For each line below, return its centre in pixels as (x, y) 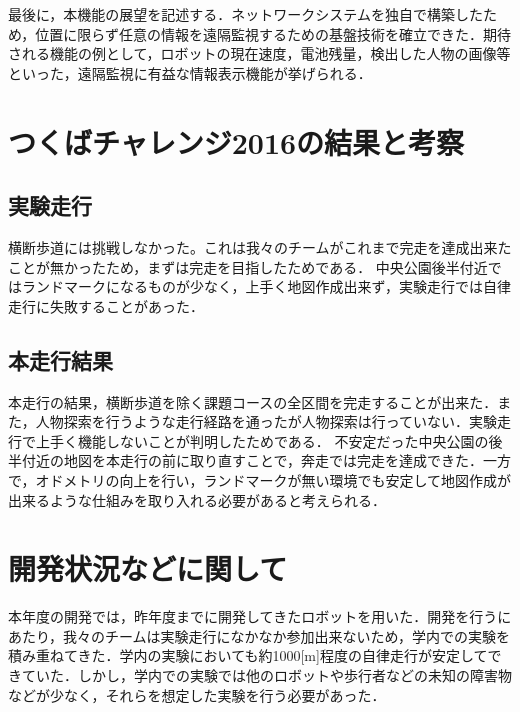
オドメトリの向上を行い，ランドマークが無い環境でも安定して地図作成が (273, 479)
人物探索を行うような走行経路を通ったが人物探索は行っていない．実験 (266, 421)
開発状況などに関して (148, 568)
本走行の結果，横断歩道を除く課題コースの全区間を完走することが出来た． (253, 401)
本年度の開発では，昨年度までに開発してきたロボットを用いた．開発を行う (253, 616)
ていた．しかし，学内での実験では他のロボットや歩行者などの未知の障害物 (266, 675)
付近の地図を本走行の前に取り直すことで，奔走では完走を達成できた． (252, 460)
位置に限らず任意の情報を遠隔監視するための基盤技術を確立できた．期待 (273, 33)
